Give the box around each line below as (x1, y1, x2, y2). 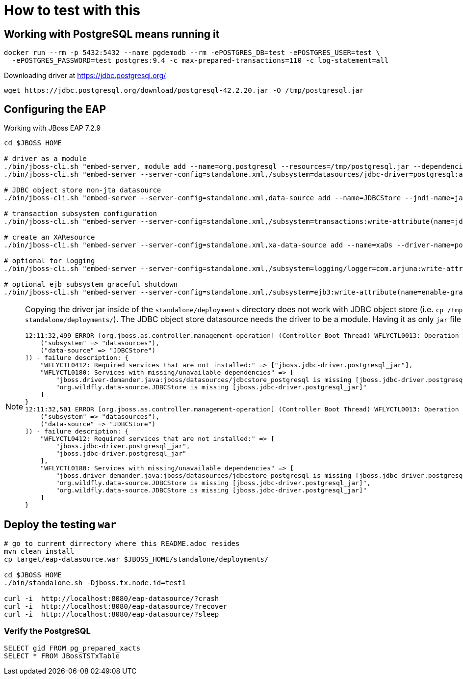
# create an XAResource (4, 233, 95, 242)
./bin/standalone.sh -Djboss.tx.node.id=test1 (4, 578, 186, 587)
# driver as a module (4, 155, 87, 163)
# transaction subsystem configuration (4, 210, 157, 218)
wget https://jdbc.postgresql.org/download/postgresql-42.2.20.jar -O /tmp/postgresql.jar (4, 86, 364, 95)
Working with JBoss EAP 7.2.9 (4, 124, 101, 133)
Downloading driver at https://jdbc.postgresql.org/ (4, 71, 166, 80)
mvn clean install (4, 547, 75, 555)
